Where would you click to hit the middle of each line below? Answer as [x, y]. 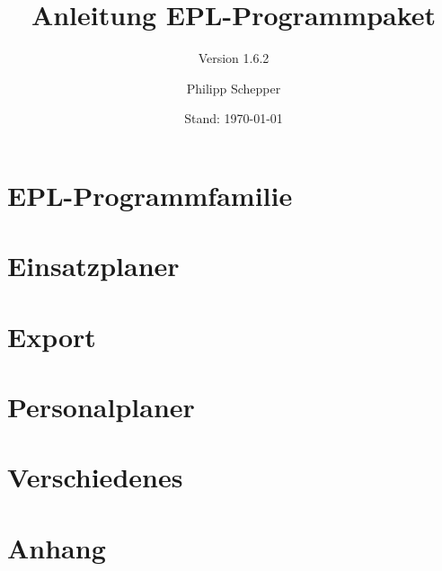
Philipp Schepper [234, 88]
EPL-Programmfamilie [150, 195]
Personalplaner [101, 407]
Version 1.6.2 [234, 58]
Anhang [57, 547]
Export [52, 336]
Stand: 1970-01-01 [234, 118]
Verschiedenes [95, 477]
